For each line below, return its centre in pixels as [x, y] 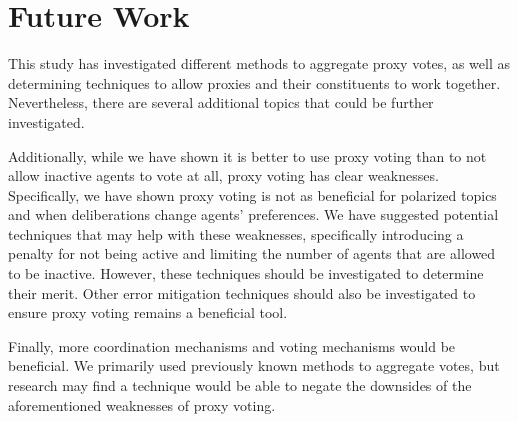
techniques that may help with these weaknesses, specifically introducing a [236, 233]
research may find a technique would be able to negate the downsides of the [240, 385]
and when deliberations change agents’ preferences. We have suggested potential [253, 214]
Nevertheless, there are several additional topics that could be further [221, 102]
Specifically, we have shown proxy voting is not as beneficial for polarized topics [252, 194]
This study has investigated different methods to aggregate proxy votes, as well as [259, 63]
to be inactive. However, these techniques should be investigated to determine [246, 273]
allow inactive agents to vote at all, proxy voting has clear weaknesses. [223, 175]
